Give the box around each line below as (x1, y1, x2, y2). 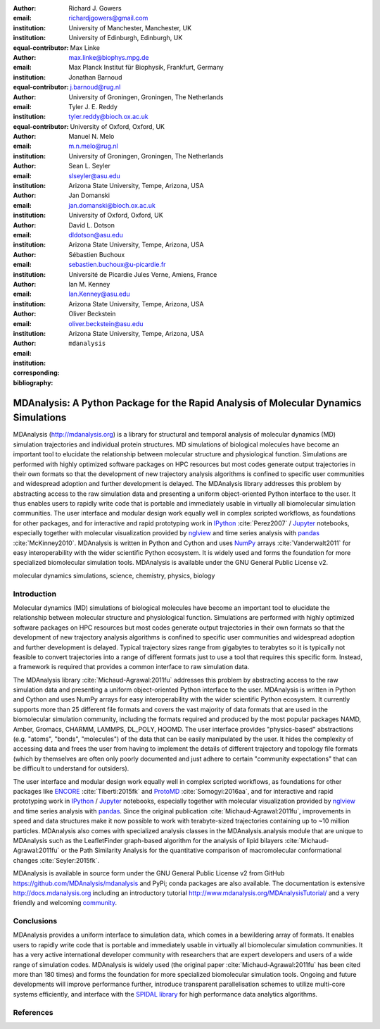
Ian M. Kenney (68, 280, 110, 288)
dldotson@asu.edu (68, 230, 123, 239)
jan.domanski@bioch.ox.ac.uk (68, 201, 156, 209)
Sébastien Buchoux (68, 250, 125, 258)
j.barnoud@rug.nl (70, 83, 121, 92)
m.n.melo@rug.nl (68, 142, 119, 151)
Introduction (13, 589, 56, 599)
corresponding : (13, 368, 60, 377)
